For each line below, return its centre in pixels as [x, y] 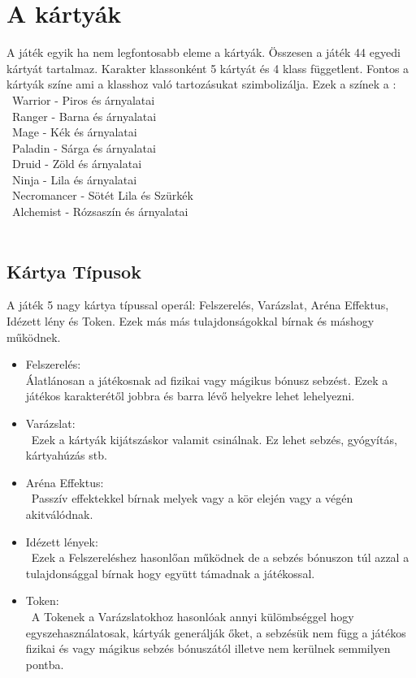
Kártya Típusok [74, 271]
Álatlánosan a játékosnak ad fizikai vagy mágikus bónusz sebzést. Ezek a [207, 380]
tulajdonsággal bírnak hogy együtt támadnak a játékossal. [170, 573]
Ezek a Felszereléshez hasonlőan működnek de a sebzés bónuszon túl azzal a [220, 557]
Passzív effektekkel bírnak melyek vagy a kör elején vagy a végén [192, 498]
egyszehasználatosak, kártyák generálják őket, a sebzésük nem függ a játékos [216, 632]
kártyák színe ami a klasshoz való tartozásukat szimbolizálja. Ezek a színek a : [201, 84]
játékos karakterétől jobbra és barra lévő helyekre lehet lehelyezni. [190, 396]
